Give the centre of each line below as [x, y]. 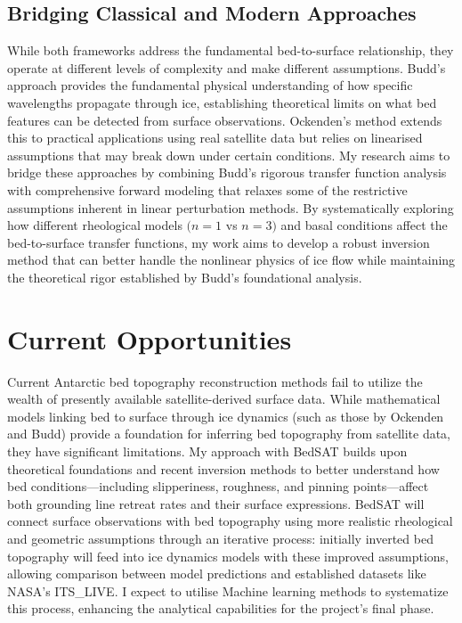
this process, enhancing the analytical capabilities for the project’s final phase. [221, 608]
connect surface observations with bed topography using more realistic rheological [230, 521]
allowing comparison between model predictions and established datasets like [217, 574]
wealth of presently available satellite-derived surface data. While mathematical [224, 399]
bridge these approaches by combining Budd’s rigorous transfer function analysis [227, 172]
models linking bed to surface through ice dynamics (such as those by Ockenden [226, 416]
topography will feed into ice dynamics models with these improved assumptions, [228, 556]
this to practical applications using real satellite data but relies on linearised [215, 138]
